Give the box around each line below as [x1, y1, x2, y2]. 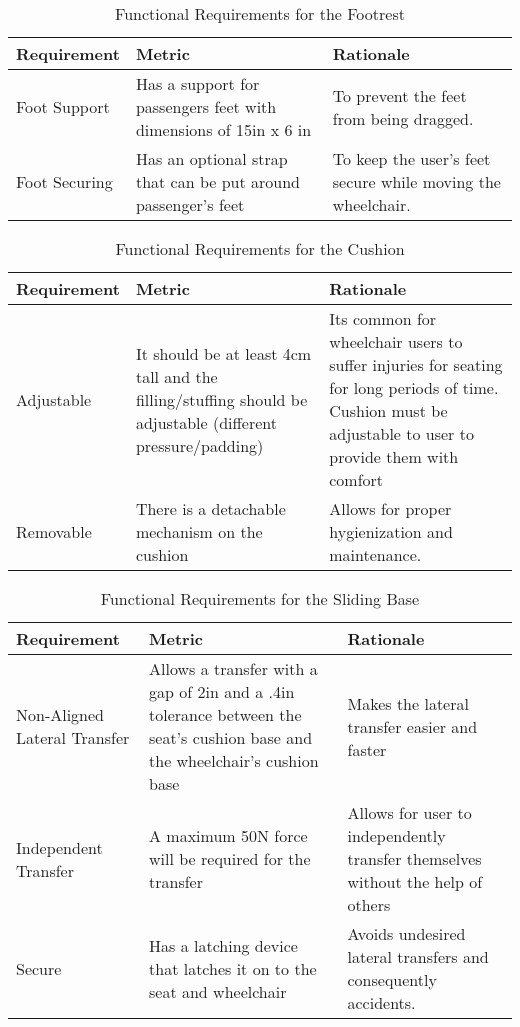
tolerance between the [149, 703, 302, 726]
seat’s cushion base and [149, 726, 313, 749]
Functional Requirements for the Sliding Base [100, 587, 420, 610]
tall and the [135, 364, 218, 388]
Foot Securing [16, 170, 113, 193]
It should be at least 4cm [135, 341, 312, 365]
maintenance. [329, 543, 422, 566]
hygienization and [329, 520, 453, 543]
